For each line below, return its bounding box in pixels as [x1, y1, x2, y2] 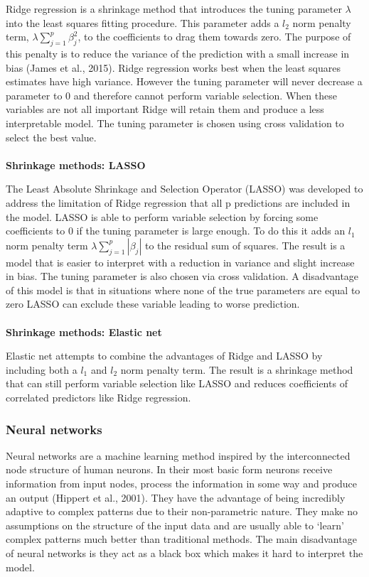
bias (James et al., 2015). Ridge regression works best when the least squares [6, 60, 341, 75]
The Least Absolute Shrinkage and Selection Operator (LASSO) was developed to [6, 181, 363, 196]
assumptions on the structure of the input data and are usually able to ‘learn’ [6, 517, 344, 532]
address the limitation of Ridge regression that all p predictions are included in [6, 195, 351, 210]
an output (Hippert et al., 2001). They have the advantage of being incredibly [6, 490, 346, 505]
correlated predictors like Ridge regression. [6, 390, 191, 405]
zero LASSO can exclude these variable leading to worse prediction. [6, 296, 300, 311]
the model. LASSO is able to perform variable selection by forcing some [6, 209, 319, 224]
